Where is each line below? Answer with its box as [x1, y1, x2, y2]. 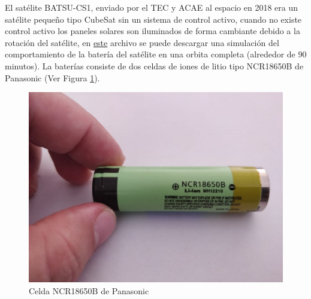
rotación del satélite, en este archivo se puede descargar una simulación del [5, 36, 279, 48]
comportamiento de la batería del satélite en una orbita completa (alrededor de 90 [5, 48, 307, 60]
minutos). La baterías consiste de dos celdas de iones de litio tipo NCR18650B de [5, 59, 304, 72]
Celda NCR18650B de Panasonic [29, 284, 149, 297]
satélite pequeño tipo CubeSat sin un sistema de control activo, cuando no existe [5, 13, 302, 25]
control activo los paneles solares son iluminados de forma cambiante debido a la [5, 25, 300, 37]
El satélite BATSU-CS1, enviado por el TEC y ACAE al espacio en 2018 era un [5, 1, 298, 13]
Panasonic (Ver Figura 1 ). [5, 71, 100, 84]
